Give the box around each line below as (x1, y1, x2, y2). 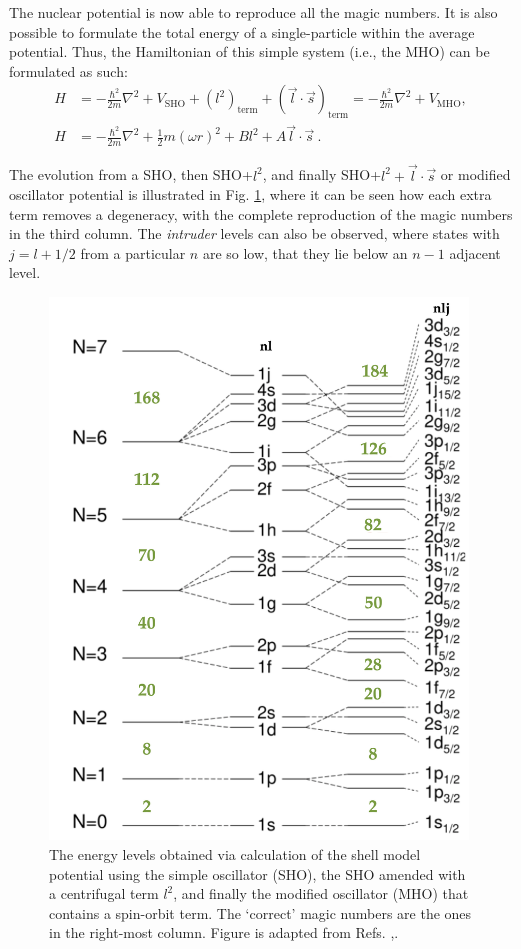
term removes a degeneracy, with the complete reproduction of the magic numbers (9, 203, 513, 224)
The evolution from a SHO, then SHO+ (9, 164, 253, 185)
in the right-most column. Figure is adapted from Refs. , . (49, 922, 399, 943)
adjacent (449, 242, 501, 263)
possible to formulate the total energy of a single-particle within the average (9, 21, 475, 42)
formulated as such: (9, 60, 128, 81)
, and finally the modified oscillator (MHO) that (173, 883, 469, 904)
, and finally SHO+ (262, 164, 382, 185)
